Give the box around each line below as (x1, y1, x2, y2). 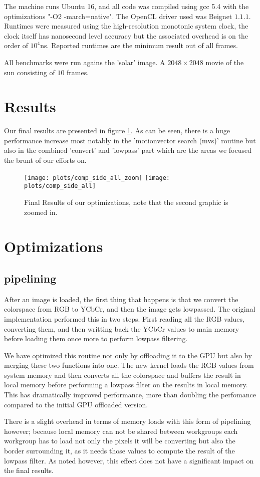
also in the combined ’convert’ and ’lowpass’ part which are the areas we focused (4, 145, 252, 155)
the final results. (4, 465, 54, 475)
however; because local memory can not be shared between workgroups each (4, 425, 238, 436)
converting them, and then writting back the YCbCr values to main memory (4, 323, 239, 334)
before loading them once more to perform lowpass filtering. (4, 333, 188, 344)
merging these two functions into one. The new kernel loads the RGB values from (4, 360, 254, 370)
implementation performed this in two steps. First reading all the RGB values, (4, 313, 244, 324)
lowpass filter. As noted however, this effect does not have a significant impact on (4, 455, 254, 465)
